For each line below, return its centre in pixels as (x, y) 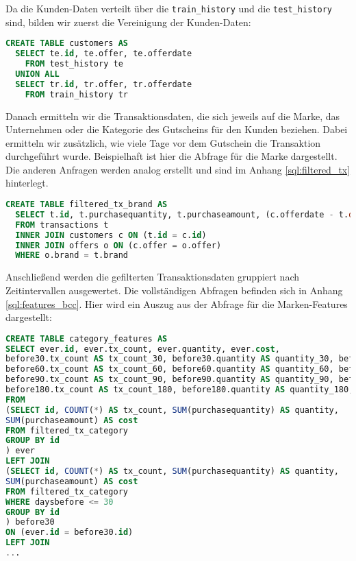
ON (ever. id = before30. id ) (69, 533)
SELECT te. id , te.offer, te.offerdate (104, 54)
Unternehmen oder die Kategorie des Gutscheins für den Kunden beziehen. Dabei (177, 129)
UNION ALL (37, 74)
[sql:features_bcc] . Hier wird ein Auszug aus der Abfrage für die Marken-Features (177, 303)
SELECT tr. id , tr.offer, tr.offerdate (104, 84)
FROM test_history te (74, 64)
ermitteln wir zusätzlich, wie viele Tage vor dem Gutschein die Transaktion (163, 142)
